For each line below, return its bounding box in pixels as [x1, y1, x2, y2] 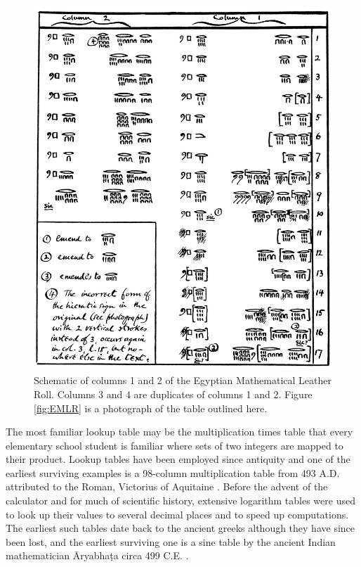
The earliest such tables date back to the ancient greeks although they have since [6, 521, 355, 535]
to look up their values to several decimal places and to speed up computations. [6, 507, 349, 521]
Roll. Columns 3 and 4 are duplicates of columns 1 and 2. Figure [34, 386, 313, 401]
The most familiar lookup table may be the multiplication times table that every [6, 424, 353, 439]
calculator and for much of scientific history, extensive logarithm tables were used [6, 493, 355, 508]
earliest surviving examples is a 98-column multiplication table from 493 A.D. [6, 465, 340, 480]
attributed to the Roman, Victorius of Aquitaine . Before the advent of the [6, 479, 328, 494]
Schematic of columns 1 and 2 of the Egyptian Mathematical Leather [34, 373, 332, 388]
